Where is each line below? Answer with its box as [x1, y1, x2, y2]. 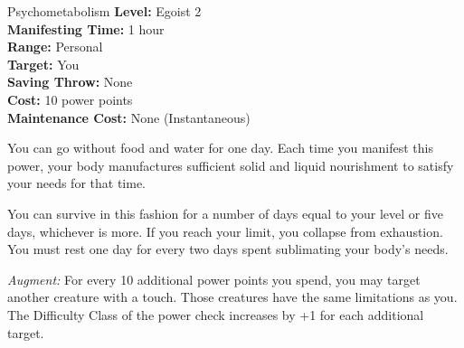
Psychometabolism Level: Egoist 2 [7, 2, 202, 20]
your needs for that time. [7, 174, 146, 193]
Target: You [7, 54, 80, 73]
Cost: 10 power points [7, 89, 133, 108]
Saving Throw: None [7, 72, 133, 91]
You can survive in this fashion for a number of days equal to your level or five [7, 203, 443, 222]
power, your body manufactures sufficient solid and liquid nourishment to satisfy [7, 155, 454, 174]
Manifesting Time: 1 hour [7, 19, 165, 38]
